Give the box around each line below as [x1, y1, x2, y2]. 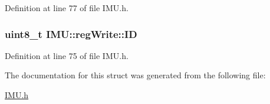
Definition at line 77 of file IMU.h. [5, 2, 129, 13]
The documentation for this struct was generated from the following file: [5, 69, 266, 81]
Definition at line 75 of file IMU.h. [5, 49, 129, 61]
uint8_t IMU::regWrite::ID [5, 26, 137, 41]
